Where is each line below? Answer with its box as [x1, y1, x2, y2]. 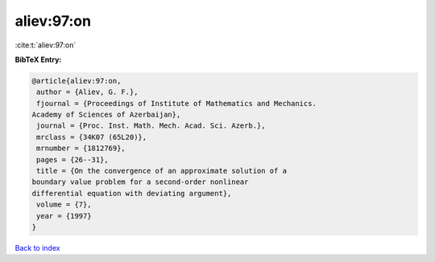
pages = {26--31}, [36, 155, 109, 164]
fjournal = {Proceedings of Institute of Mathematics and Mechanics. [36, 99, 317, 108]
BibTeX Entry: [14, 55, 62, 64]
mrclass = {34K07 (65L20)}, [36, 133, 147, 141]
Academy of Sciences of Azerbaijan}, [31, 110, 181, 120]
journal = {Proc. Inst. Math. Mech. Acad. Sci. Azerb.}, [36, 121, 266, 130]
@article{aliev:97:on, [31, 76, 122, 85]
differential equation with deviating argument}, [31, 189, 232, 198]
